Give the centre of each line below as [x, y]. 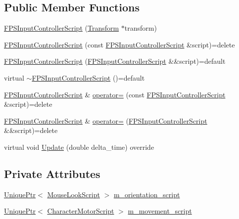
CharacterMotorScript [81, 211]
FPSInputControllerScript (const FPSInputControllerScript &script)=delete [119, 44]
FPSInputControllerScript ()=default [88, 77]
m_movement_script [160, 211]
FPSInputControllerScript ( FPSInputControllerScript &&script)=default [115, 61]
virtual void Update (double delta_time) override [79, 147]
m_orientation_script [147, 194]
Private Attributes [52, 173]
